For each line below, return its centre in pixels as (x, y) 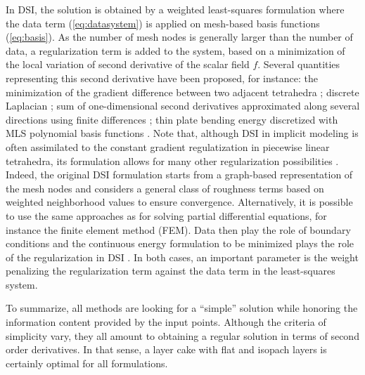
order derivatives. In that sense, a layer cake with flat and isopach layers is (166, 349)
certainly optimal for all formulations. (87, 363)
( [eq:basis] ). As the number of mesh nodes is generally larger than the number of (179, 37)
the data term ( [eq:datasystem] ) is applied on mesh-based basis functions (163, 23)
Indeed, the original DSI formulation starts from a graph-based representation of (179, 175)
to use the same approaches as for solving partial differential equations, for (166, 215)
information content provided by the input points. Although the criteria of (166, 322)
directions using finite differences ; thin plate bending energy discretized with (172, 119)
